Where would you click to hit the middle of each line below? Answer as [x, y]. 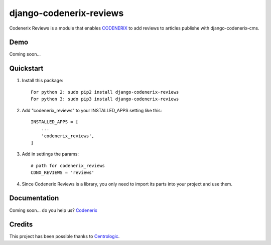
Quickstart [26, 68]
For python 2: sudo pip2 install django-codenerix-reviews [105, 92]
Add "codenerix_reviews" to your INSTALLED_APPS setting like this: [92, 110]
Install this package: [43, 81]
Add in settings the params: [50, 154]
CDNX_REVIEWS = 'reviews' [63, 173]
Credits [21, 225]
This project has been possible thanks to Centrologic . [64, 236]
